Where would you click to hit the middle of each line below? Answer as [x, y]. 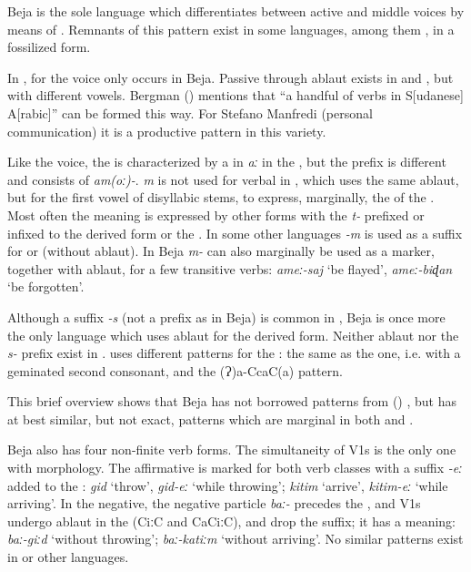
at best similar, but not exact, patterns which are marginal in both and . [210, 419]
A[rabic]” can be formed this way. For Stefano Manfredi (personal [190, 112]
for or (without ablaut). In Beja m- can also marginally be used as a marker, [221, 251]
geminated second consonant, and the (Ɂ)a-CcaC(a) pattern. [175, 370]
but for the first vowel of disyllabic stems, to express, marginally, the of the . [221, 197]
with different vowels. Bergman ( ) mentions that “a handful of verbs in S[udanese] [235, 95]
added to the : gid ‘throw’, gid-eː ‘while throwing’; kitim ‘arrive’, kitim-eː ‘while [228, 485]
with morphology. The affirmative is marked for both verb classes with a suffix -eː [235, 468]
